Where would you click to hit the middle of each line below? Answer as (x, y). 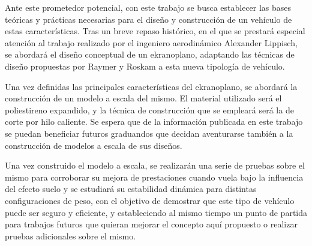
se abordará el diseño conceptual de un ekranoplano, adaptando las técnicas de (150, 54)
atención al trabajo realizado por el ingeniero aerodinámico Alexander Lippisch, (151, 42)
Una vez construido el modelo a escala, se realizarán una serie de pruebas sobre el (155, 165)
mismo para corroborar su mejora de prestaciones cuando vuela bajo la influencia (154, 177)
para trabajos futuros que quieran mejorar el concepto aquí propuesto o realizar (151, 224)
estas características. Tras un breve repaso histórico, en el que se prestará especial (155, 31)
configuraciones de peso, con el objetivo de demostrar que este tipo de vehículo (150, 200)
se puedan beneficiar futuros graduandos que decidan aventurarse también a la (149, 133)
